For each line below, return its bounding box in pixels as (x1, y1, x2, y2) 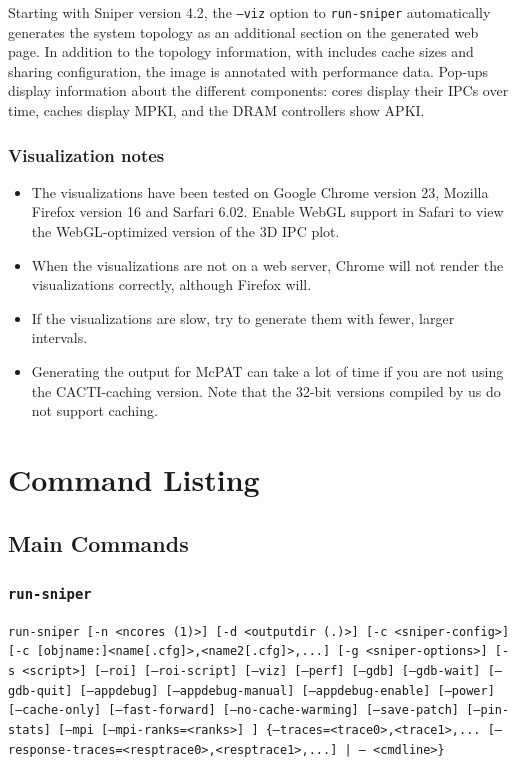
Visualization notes (8, 142, 165, 167)
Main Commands (8, 527, 189, 558)
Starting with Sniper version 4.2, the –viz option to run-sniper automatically (8, 2, 491, 22)
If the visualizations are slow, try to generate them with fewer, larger (31, 307, 455, 328)
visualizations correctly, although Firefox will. (31, 274, 312, 295)
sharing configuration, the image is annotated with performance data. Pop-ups (8, 60, 489, 81)
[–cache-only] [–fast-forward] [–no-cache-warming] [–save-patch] (8, 703, 460, 718)
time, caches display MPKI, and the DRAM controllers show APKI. (8, 100, 425, 121)
